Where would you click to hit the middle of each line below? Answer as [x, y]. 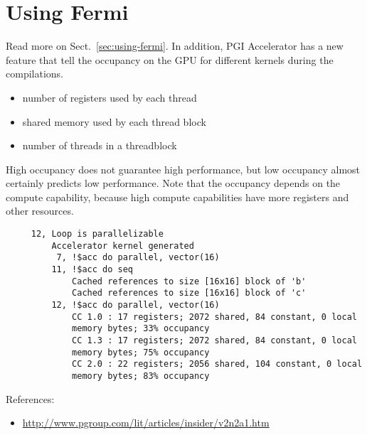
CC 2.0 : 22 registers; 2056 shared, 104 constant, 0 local [217, 364]
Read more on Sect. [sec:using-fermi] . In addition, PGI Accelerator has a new [175, 46]
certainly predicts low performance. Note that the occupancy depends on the [173, 183]
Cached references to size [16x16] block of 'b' [189, 281]
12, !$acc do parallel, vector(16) [135, 305]
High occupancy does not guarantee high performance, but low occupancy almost [183, 169]
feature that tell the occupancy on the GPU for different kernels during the [170, 59]
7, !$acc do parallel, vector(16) [138, 258]
